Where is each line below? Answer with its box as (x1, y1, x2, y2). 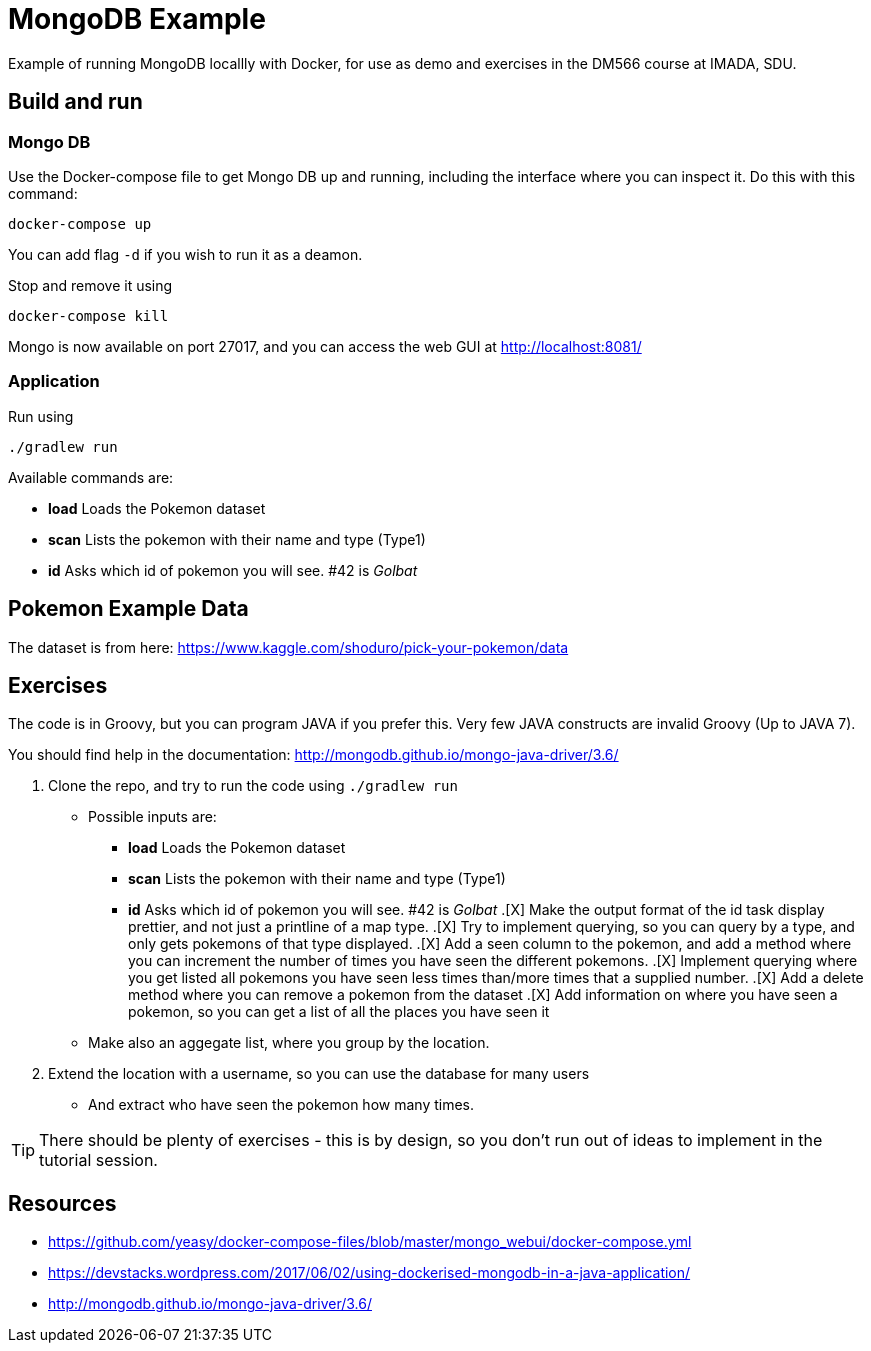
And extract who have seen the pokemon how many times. (88, 1096, 475, 1114)
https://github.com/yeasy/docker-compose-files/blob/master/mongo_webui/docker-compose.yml (48, 1233, 692, 1251)
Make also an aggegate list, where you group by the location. (88, 1034, 490, 1052)
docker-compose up (8, 215, 152, 232)
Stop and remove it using (8, 276, 173, 294)
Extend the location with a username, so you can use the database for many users (48, 1065, 590, 1083)
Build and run (8, 89, 143, 115)
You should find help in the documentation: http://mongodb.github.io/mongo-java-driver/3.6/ (8, 746, 619, 764)
